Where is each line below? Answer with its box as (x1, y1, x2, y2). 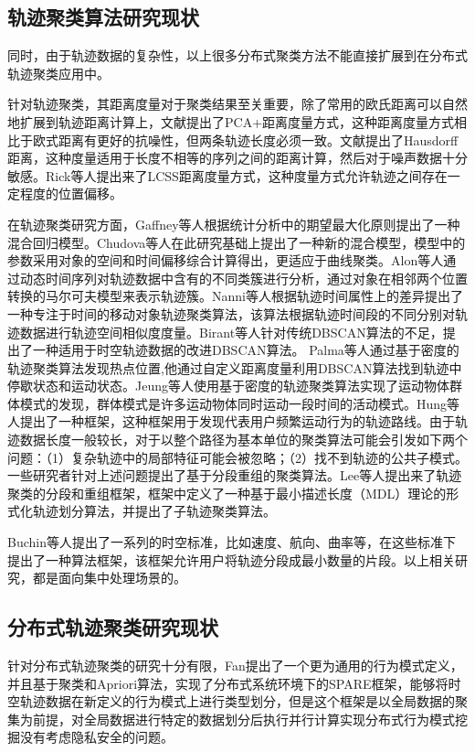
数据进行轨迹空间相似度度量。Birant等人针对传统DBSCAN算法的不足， (19, 322, 443, 341)
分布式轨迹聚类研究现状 (7, 613, 218, 641)
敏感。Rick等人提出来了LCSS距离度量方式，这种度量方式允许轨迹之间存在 (7, 166, 448, 185)
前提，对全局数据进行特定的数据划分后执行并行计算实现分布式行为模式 (32, 709, 455, 728)
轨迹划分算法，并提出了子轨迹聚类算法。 (32, 501, 276, 521)
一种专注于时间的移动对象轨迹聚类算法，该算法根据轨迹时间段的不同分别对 (7, 304, 455, 323)
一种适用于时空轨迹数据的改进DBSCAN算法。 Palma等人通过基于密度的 (32, 340, 459, 360)
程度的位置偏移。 (19, 184, 122, 203)
